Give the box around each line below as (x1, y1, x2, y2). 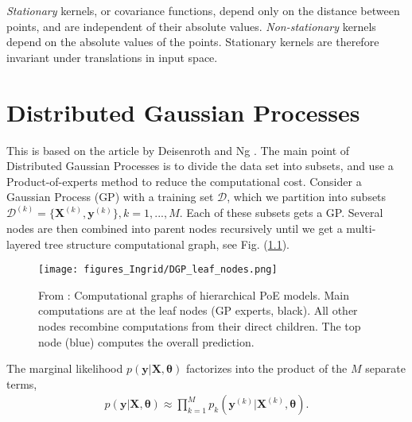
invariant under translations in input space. (6, 48, 218, 65)
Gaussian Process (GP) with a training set (6, 188, 214, 205)
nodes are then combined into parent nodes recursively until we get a (6, 219, 343, 236)
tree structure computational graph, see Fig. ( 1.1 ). (44, 235, 290, 252)
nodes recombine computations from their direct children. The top (38, 317, 361, 334)
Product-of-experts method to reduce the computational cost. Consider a (6, 172, 362, 189)
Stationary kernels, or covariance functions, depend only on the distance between (6, 2, 400, 18)
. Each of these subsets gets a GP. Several (179, 204, 383, 221)
